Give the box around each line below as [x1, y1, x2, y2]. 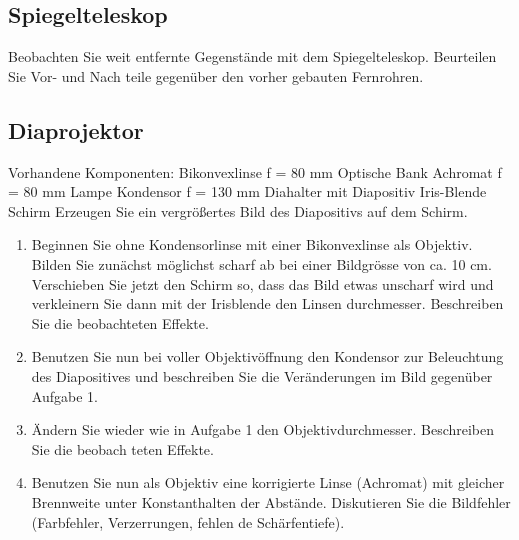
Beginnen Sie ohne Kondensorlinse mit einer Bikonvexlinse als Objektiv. [31, 234, 473, 255]
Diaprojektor [8, 114, 144, 145]
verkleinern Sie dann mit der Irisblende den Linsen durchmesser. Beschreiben [31, 293, 504, 314]
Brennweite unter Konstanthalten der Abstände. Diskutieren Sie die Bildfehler [31, 491, 511, 512]
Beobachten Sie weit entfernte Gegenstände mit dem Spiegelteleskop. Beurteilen [8, 46, 497, 67]
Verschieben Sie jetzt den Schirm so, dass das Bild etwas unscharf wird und [31, 273, 494, 294]
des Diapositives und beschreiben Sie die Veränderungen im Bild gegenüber [31, 365, 493, 386]
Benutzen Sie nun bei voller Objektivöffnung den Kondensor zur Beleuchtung [31, 346, 504, 367]
